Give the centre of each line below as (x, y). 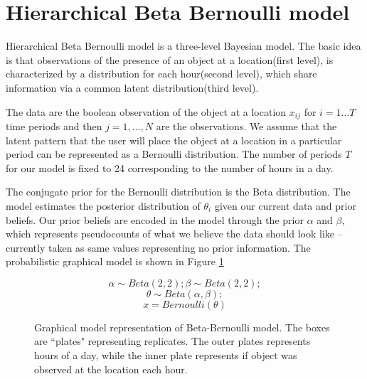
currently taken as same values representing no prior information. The (158, 247)
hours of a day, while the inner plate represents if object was (166, 355)
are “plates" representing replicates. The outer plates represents (172, 341)
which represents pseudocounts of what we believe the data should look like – (174, 234)
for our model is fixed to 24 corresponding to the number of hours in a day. (170, 167)
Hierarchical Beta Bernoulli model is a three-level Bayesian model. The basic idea (183, 46)
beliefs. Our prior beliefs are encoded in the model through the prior (155, 219)
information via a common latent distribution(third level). (132, 87)
